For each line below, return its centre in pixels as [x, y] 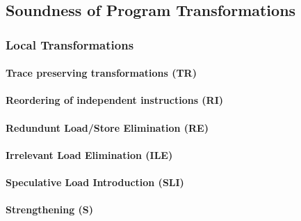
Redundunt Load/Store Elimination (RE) [107, 127]
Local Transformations [70, 44]
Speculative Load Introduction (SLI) [95, 182]
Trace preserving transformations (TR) [101, 73]
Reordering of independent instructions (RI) [115, 100]
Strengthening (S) [50, 209]
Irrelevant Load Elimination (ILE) [89, 154]
